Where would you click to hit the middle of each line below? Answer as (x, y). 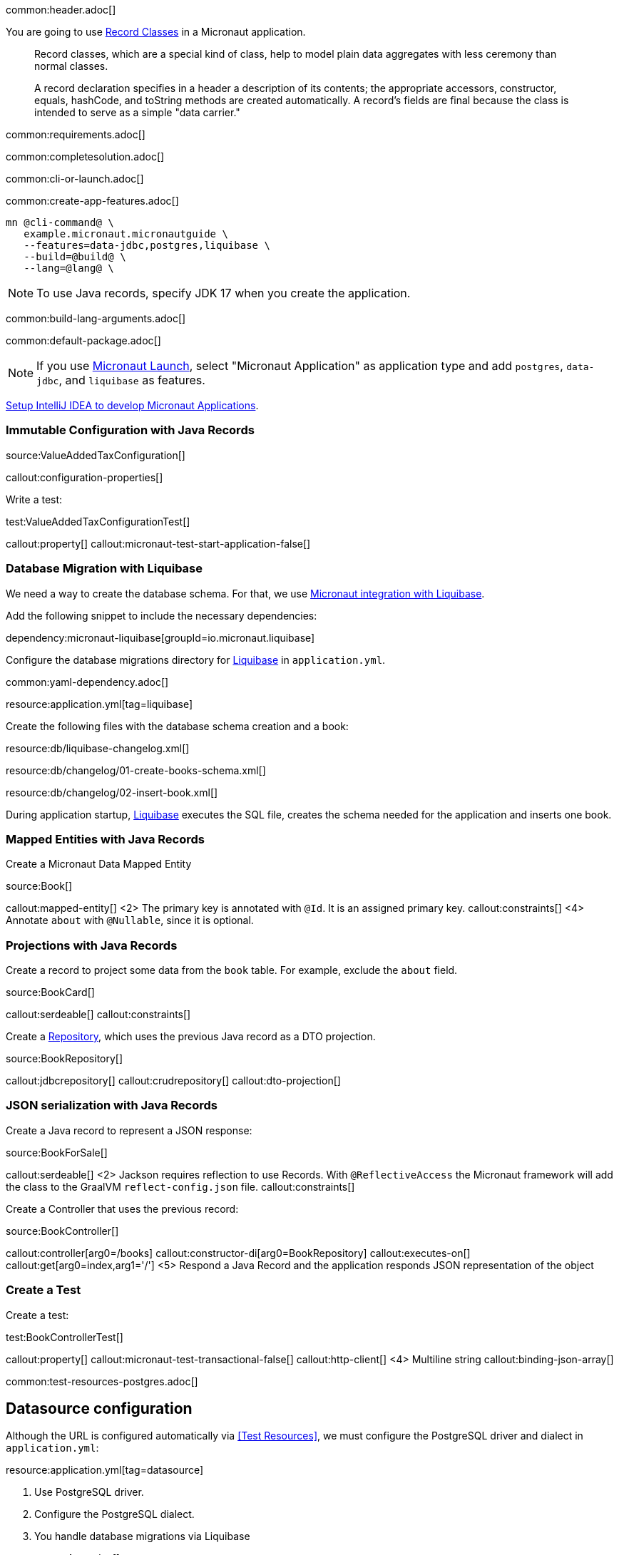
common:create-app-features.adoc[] (92, 201)
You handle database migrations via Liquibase (142, 1536)
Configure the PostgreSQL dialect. (114, 1514)
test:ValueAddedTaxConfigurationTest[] (98, 521)
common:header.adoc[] (61, 10)
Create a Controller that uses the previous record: (122, 1208)
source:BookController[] (62, 1231)
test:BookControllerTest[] (65, 1337)
